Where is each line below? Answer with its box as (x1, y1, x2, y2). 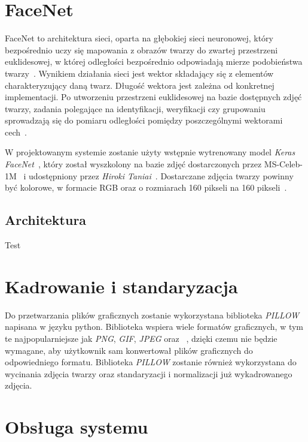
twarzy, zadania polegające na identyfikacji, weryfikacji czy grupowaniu (5, 102, 266, 115)
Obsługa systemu (5, 414, 148, 439)
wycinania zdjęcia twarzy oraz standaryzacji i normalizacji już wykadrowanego (5, 367, 292, 380)
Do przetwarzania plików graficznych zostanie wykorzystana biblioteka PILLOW (5, 308, 300, 321)
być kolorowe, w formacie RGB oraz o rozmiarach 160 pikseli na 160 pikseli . (5, 181, 287, 194)
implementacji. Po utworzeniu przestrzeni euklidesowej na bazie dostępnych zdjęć (5, 91, 302, 103)
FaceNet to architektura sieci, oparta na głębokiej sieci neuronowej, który (5, 32, 273, 44)
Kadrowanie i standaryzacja (5, 273, 238, 298)
